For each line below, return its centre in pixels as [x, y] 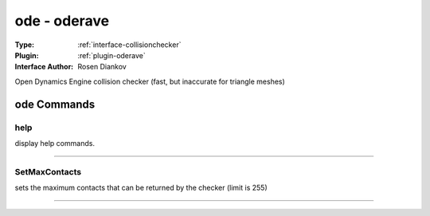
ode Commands [55, 104]
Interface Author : [44, 67]
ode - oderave [62, 21]
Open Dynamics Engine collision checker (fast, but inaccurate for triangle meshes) [150, 81]
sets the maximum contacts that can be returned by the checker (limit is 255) [141, 188]
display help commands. [55, 143]
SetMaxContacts [48, 171]
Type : [25, 45]
